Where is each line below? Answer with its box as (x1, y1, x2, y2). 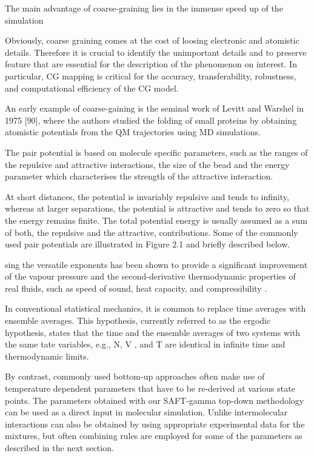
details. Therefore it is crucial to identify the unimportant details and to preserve (5, 45, 307, 58)
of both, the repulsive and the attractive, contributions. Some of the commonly (5, 226, 298, 238)
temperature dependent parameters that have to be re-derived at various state (5, 382, 295, 395)
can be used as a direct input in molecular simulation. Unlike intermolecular (5, 406, 288, 418)
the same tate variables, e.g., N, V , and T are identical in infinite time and (5, 338, 286, 350)
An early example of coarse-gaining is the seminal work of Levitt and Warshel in (5, 102, 304, 115)
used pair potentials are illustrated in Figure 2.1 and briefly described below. (5, 238, 290, 250)
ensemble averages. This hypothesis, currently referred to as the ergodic (5, 314, 271, 327)
